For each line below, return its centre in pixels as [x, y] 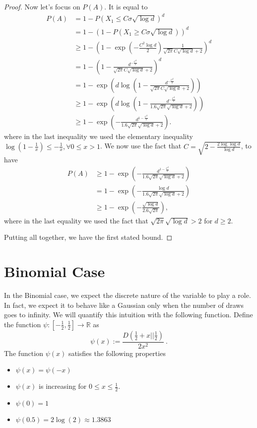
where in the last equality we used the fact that [76, 220]
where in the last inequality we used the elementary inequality [98, 136]
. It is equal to [126, 6]
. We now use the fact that [141, 146]
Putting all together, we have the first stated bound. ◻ [88, 237]
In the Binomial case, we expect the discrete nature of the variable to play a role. [128, 295]
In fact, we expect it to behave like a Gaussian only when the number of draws [124, 305]
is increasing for [63, 386]
